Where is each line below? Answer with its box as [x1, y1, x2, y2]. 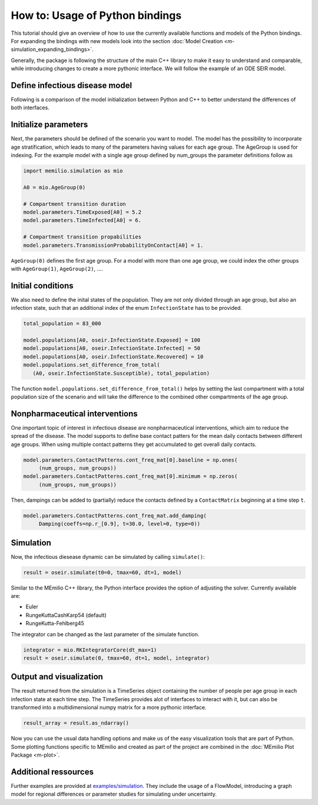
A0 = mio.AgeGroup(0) [23, 184, 86, 191]
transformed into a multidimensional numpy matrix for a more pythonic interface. [11, 704, 207, 711]
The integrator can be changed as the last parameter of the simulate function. [11, 630, 200, 637]
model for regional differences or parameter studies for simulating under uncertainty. [11, 791, 217, 798]
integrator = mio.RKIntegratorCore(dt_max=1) [23, 646, 157, 653]
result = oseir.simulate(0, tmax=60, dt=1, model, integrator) [23, 655, 210, 661]
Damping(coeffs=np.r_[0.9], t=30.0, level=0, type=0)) [38, 521, 201, 528]
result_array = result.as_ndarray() [23, 720, 130, 727]
